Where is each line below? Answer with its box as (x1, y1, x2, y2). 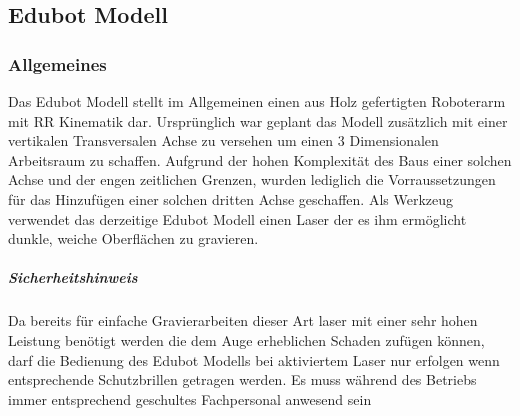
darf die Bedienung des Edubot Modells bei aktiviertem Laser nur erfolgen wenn (8, 349, 500, 370)
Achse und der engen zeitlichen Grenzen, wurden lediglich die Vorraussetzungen (8, 169, 496, 190)
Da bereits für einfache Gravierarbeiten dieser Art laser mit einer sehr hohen (8, 310, 478, 331)
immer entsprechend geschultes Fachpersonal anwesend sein (8, 388, 372, 409)
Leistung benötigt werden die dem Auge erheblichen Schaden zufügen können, (8, 329, 485, 350)
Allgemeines (8, 51, 107, 76)
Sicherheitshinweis (8, 267, 138, 288)
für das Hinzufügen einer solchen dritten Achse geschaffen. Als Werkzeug (8, 188, 454, 209)
